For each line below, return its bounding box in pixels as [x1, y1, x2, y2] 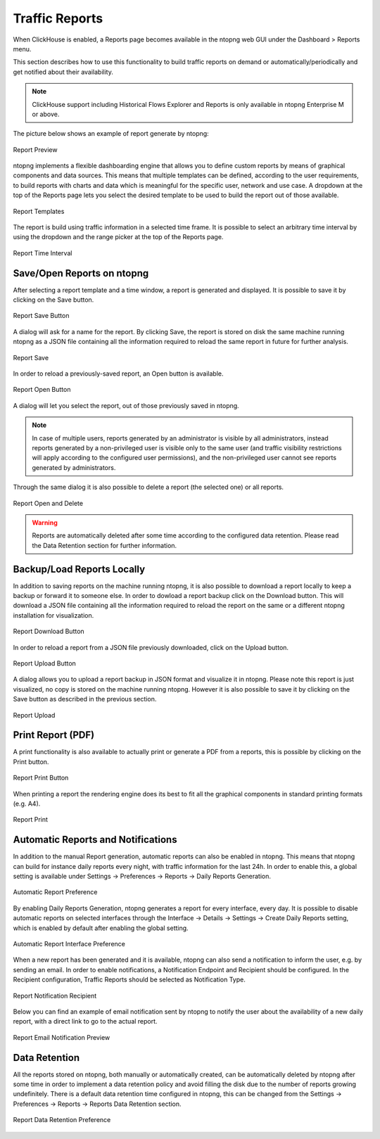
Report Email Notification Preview [13, 1033, 110, 1041]
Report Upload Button [13, 658, 77, 668]
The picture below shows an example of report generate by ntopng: [13, 129, 209, 138]
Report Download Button [13, 627, 84, 636]
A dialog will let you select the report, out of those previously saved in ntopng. [13, 401, 239, 409]
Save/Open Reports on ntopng [13, 267, 149, 279]
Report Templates [13, 207, 65, 215]
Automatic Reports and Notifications [13, 834, 177, 846]
